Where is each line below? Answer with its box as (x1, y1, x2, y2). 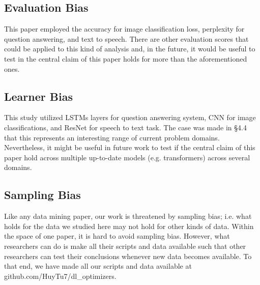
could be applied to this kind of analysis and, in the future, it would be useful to (4, 43, 255, 54)
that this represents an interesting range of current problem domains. (4, 132, 220, 142)
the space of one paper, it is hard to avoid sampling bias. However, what (4, 231, 230, 241)
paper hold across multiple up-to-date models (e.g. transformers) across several (4, 152, 250, 162)
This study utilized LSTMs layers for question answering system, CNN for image (4, 112, 256, 123)
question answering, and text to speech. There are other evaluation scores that (4, 33, 249, 44)
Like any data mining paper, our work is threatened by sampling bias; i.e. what (4, 211, 252, 221)
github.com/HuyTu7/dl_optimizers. (4, 270, 117, 281)
